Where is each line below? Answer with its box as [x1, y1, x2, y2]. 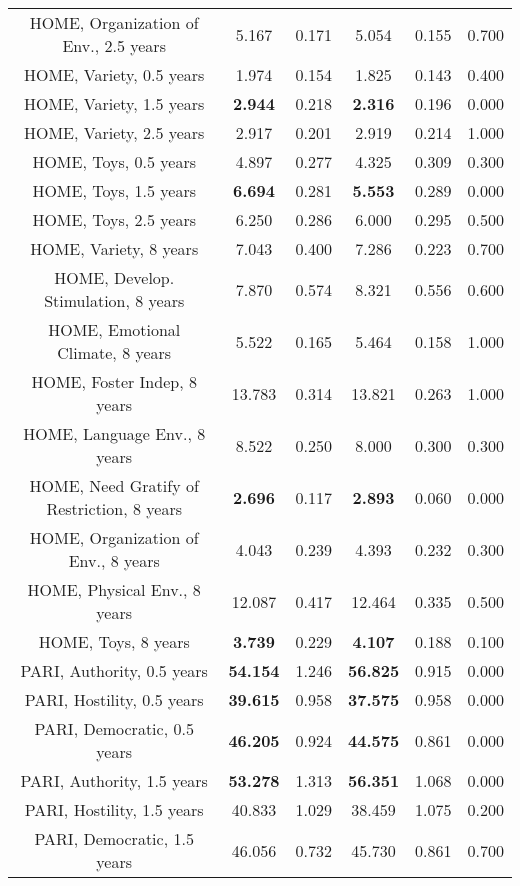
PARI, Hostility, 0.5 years [24, 688, 204, 711]
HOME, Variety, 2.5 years [24, 121, 205, 144]
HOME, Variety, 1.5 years [24, 92, 205, 115]
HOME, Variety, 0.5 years [24, 63, 205, 86]
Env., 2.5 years [62, 34, 166, 57]
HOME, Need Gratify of [29, 474, 199, 497]
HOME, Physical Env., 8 [27, 578, 201, 601]
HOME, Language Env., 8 [23, 422, 206, 445]
